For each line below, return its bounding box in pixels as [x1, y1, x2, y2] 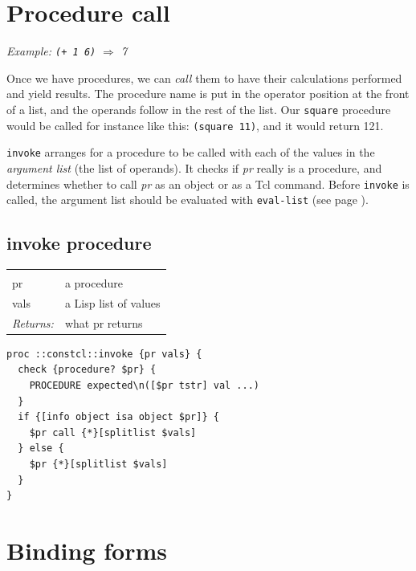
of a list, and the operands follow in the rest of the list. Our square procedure [6, 100, 391, 117]
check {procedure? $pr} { [18, 364, 157, 376]
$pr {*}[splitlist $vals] [29, 458, 168, 470]
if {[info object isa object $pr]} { [18, 411, 219, 423]
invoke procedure [6, 230, 152, 255]
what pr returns [64, 314, 143, 331]
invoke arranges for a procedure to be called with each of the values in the [6, 144, 375, 161]
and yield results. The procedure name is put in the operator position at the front [6, 85, 410, 102]
